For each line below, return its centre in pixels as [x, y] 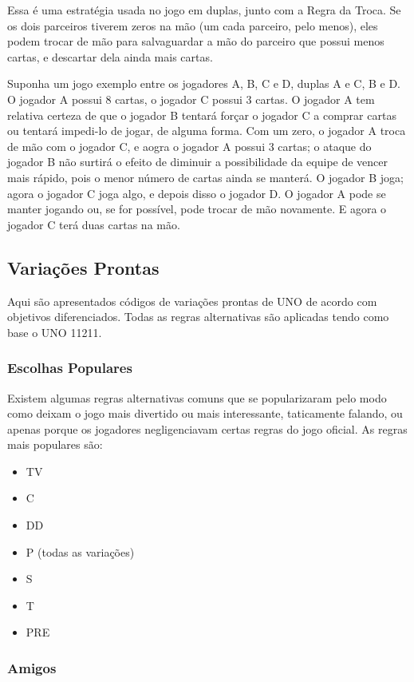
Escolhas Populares [70, 368]
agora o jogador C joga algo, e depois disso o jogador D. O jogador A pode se [197, 193]
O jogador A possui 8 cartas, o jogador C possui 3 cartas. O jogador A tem [191, 99]
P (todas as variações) [80, 551]
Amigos [32, 667]
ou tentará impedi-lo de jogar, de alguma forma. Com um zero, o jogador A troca [207, 131]
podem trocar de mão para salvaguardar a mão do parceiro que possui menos [196, 41]
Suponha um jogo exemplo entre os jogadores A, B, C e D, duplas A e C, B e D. [204, 83]
